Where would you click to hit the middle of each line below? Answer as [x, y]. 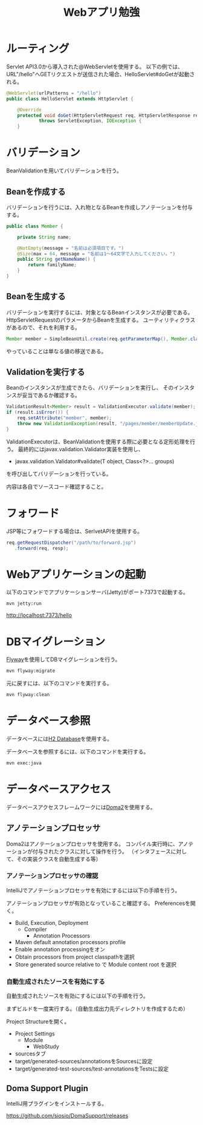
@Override [30, 109]
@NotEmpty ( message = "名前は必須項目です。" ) [71, 248]
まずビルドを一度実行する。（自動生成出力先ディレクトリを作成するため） [98, 1009]
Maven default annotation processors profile [70, 942]
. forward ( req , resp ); [41, 548]
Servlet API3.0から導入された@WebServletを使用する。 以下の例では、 [95, 67]
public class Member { [35, 226]
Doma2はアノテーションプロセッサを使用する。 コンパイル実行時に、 [92, 844]
